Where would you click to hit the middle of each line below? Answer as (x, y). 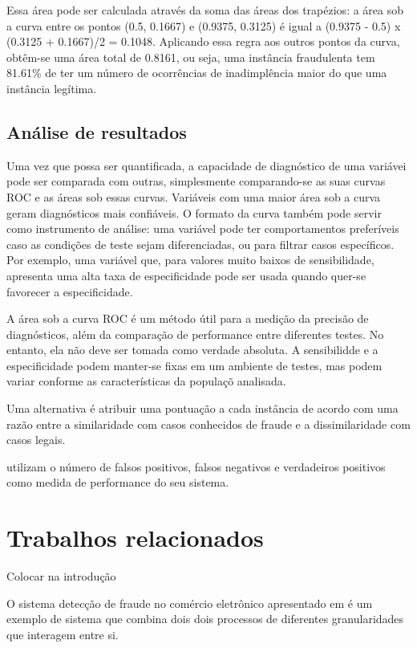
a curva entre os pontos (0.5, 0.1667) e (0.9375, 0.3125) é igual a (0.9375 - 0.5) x (204, 25)
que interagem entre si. (63, 634)
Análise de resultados (97, 131)
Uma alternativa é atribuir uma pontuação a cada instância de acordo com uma (202, 408)
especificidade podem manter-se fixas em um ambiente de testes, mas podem (194, 365)
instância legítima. (52, 88)
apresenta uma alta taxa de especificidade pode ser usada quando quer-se (186, 275)
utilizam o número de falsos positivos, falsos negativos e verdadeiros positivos (196, 466)
